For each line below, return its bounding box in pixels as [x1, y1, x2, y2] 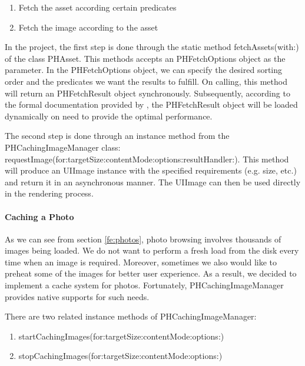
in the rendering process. [5, 187, 94, 199]
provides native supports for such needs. [5, 290, 150, 302]
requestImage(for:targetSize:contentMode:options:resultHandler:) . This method [5, 152, 289, 165]
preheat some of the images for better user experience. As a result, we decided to [5, 267, 297, 280]
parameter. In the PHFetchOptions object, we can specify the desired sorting [5, 64, 283, 76]
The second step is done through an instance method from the [5, 129, 230, 142]
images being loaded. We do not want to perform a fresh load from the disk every [5, 244, 299, 257]
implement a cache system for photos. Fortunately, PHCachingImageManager [5, 279, 284, 291]
